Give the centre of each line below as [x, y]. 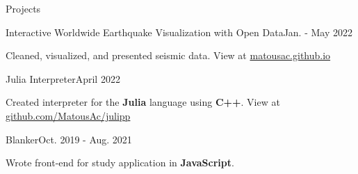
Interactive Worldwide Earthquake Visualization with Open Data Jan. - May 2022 [179, 32]
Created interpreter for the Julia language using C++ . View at [143, 102]
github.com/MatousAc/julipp [68, 115]
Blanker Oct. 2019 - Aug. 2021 [69, 139]
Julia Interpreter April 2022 [63, 78]
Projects [23, 8]
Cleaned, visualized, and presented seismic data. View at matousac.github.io [168, 55]
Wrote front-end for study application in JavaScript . [120, 163]
